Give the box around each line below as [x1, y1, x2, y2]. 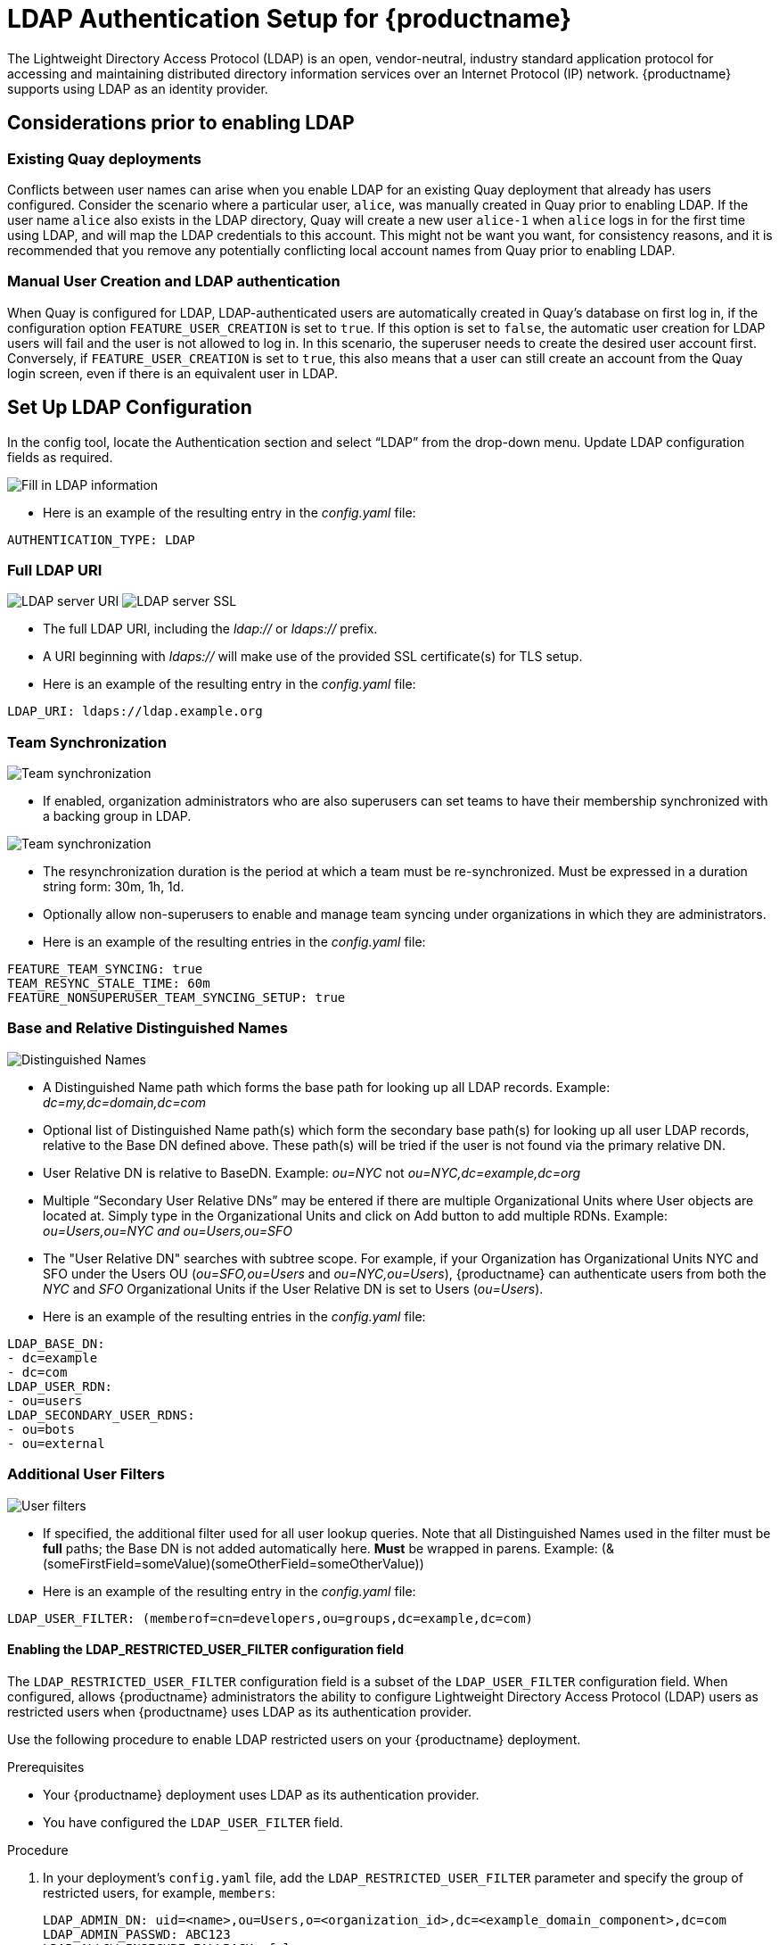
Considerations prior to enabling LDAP [7, 112, 355, 135]
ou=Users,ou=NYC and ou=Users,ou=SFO [43, 1222, 292, 1238]
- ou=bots [7, 1421, 75, 1436]
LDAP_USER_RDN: [7, 1378, 113, 1394]
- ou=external [7, 1436, 105, 1451]
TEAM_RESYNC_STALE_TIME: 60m [7, 976, 210, 991]
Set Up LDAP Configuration [7, 396, 252, 419]
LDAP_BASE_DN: [7, 1336, 105, 1351]
